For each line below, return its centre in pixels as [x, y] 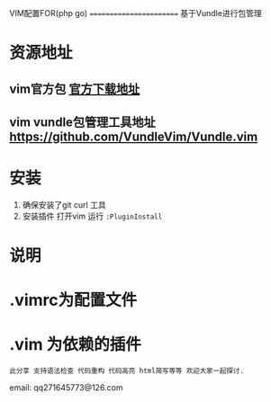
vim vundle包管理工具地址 [82, 122]
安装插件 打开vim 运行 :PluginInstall [92, 216]
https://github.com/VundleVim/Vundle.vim [134, 136]
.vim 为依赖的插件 [75, 345]
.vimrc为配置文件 [73, 300]
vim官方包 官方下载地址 [75, 89]
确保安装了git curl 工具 [64, 204]
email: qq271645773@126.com [66, 388]
